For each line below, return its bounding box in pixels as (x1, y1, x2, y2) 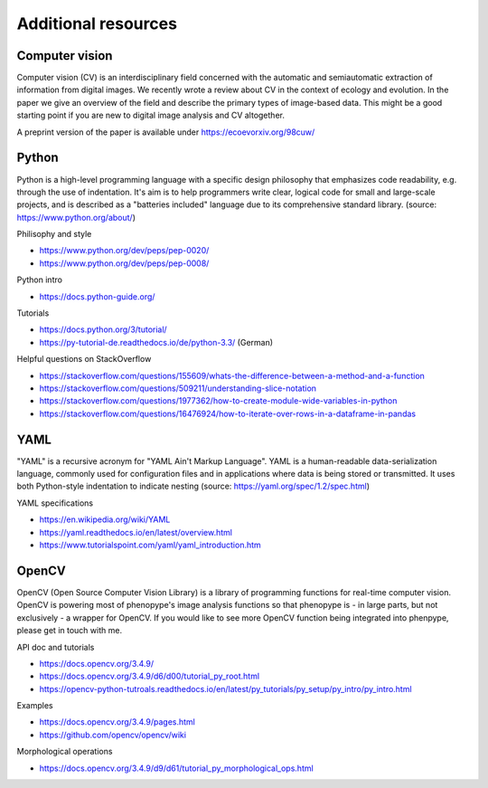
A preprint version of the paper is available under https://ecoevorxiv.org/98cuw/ (16, 127, 315, 138)
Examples (16, 700, 53, 711)
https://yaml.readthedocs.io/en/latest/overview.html (39, 527, 232, 537)
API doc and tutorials (16, 641, 95, 652)
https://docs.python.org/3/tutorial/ (39, 324, 167, 335)
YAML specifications (16, 498, 94, 508)
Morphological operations (16, 746, 113, 757)
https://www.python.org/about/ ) (16, 212, 136, 223)
